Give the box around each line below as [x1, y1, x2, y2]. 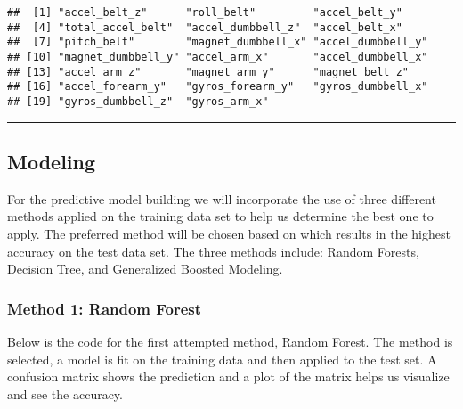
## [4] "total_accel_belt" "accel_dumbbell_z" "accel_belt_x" [7, 20, 402, 34]
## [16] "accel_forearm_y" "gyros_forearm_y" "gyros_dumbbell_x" [7, 80, 428, 94]
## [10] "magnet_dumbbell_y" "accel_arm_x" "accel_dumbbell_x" [7, 50, 428, 63]
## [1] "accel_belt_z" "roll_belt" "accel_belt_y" [7, 6, 402, 19]
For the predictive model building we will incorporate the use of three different [7, 189, 436, 208]
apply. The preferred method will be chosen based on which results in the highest [7, 224, 451, 242]
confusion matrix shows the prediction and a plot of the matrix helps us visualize [7, 367, 450, 386]
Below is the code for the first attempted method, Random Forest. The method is [7, 331, 453, 350]
